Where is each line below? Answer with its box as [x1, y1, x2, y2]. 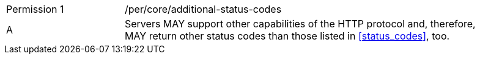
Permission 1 [6, 3, 64, 15]
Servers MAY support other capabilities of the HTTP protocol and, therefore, [125, 18, 476, 30]
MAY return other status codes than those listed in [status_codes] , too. [125, 30, 450, 42]
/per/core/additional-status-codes [125, 3, 282, 15]
